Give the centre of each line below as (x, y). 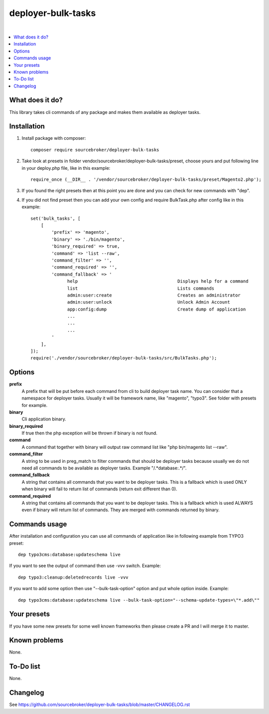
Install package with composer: (54, 138)
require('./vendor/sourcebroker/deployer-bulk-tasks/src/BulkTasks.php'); (124, 358)
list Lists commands (141, 288)
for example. (35, 405)
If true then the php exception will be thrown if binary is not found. (90, 433)
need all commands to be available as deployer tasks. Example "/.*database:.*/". (104, 468)
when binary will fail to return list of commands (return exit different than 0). (99, 489)
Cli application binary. (44, 419)
